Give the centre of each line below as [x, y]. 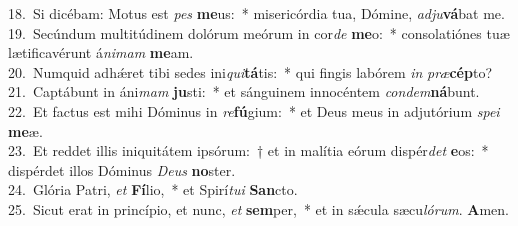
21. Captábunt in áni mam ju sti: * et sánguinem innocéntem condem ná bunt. [244, 91]
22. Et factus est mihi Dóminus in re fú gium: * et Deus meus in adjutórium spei [254, 110]
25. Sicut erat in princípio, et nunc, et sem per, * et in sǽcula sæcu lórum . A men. [258, 208]
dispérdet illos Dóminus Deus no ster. [122, 169]
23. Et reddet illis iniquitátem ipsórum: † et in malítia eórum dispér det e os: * [248, 150]
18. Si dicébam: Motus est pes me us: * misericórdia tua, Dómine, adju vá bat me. [256, 13]
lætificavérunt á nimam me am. [101, 52]
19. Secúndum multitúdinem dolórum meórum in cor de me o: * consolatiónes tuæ [259, 32]
